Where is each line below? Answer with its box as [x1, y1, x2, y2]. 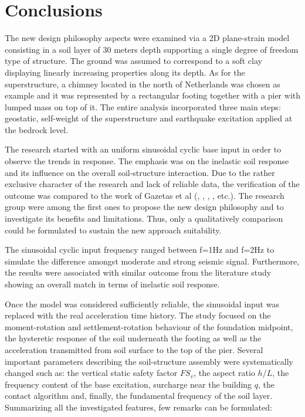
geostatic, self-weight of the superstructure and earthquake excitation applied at [5, 112, 293, 124]
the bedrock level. [5, 123, 69, 135]
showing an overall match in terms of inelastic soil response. [5, 278, 220, 290]
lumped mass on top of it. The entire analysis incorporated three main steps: [5, 100, 281, 113]
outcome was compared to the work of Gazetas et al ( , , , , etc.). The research [5, 189, 284, 201]
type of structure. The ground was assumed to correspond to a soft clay [5, 55, 262, 67]
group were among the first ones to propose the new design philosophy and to [5, 201, 284, 213]
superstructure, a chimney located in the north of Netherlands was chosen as [5, 77, 280, 90]
